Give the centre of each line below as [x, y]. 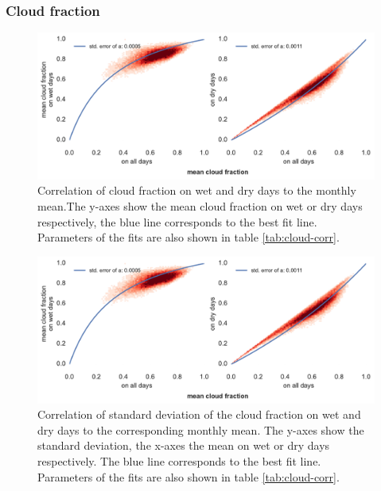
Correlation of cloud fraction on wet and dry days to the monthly [197, 190]
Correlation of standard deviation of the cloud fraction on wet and [199, 414]
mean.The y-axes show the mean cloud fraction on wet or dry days [200, 206]
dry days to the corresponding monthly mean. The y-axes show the [201, 429]
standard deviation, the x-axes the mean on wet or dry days [184, 445]
